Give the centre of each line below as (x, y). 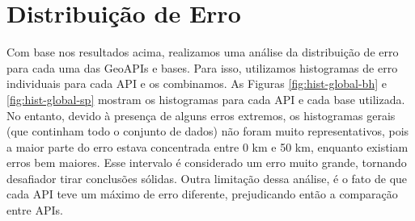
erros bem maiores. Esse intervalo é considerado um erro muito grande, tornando (207, 163)
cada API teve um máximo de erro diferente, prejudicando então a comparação (202, 194)
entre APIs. (35, 210)
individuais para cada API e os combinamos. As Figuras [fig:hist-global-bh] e (197, 83)
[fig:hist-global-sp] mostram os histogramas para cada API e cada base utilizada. (206, 99)
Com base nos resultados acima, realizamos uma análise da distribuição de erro (203, 52)
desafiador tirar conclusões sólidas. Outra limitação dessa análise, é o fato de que (207, 178)
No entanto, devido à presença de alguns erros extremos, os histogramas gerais (201, 115)
